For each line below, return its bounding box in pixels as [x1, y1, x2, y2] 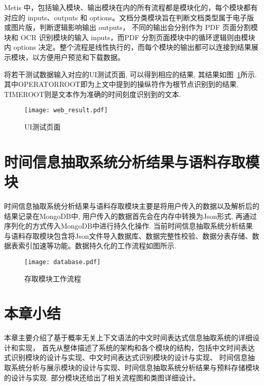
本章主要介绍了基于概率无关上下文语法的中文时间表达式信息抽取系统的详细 [4, 332, 252, 343]
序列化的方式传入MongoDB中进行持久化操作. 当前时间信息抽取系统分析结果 [4, 220, 253, 231]
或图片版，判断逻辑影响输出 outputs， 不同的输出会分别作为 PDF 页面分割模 [4, 22, 258, 33]
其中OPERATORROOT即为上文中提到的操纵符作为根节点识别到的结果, [4, 79, 239, 89]
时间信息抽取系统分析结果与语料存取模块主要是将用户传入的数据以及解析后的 [4, 200, 259, 211]
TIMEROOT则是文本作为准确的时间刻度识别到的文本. [4, 88, 181, 99]
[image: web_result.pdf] [24, 107, 108, 114]
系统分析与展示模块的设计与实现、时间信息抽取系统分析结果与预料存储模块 [11, 362, 259, 373]
